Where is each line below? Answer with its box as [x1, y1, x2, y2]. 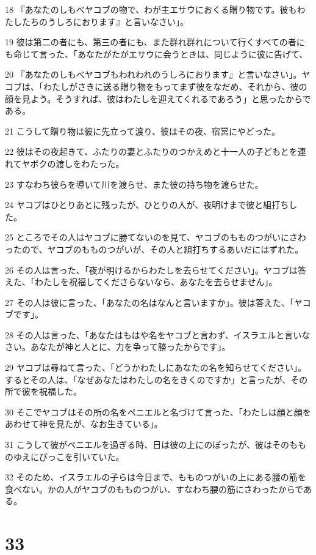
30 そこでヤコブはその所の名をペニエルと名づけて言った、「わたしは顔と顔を [5, 405, 311, 418]
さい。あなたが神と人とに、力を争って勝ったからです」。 [5, 340, 231, 353]
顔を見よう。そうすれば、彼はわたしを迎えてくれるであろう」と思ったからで [5, 92, 311, 105]
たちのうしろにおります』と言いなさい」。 [21, 15, 189, 28]
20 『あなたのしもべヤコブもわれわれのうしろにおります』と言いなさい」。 [5, 68, 302, 81]
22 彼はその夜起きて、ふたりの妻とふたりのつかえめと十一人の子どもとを [5, 145, 298, 158]
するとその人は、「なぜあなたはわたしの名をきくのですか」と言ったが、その [5, 373, 308, 386]
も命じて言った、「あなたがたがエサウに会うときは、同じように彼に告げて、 [5, 47, 308, 60]
